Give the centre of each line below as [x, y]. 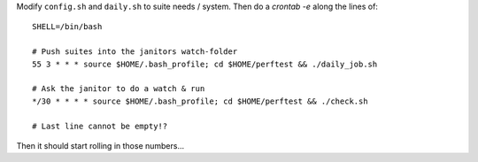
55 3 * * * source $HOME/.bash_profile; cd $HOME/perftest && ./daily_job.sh [205, 64]
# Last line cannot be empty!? [100, 126]
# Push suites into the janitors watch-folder [135, 52]
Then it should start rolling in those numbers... [100, 145]
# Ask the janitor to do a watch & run [119, 89]
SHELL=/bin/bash [67, 27]
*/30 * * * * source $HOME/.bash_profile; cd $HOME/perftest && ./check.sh [200, 101]
